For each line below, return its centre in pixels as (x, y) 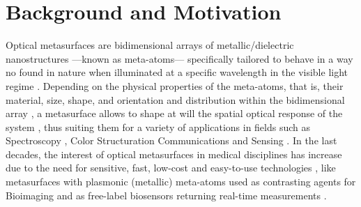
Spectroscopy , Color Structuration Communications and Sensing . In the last (171, 140)
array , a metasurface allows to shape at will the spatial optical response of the (174, 113)
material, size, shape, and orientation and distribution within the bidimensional (175, 99)
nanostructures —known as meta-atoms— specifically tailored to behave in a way (179, 58)
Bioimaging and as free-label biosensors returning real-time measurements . (166, 195)
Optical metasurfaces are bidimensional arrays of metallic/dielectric (150, 45)
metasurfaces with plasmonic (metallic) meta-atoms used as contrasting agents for (181, 182)
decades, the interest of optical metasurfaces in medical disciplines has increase (174, 154)
